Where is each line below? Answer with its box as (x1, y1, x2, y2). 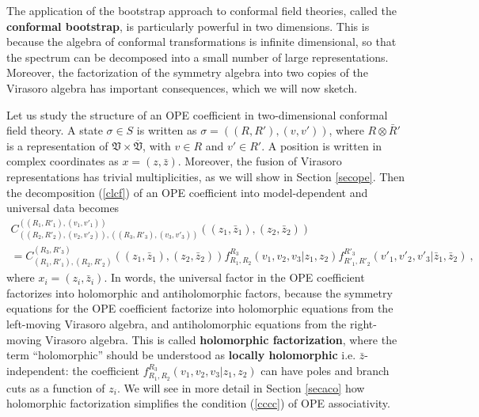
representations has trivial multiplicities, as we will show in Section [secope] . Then (6, 168, 405, 184)
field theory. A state (6, 122, 103, 138)
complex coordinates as (6, 153, 119, 169)
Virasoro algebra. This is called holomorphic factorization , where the (44, 331, 397, 347)
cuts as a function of (6, 379, 105, 396)
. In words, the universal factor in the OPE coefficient (104, 269, 365, 286)
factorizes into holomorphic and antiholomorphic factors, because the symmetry (6, 284, 393, 301)
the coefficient (72, 362, 139, 378)
